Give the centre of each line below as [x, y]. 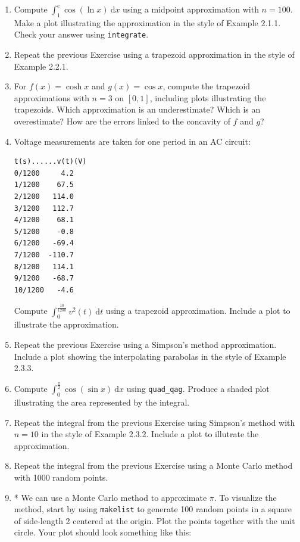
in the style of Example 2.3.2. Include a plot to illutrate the [150, 434]
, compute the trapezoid [207, 86]
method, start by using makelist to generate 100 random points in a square [153, 509]
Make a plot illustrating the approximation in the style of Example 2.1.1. [147, 22]
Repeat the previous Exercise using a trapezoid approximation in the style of [154, 54]
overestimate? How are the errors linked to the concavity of [122, 121]
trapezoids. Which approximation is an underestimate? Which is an [137, 109]
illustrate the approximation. [66, 324]
